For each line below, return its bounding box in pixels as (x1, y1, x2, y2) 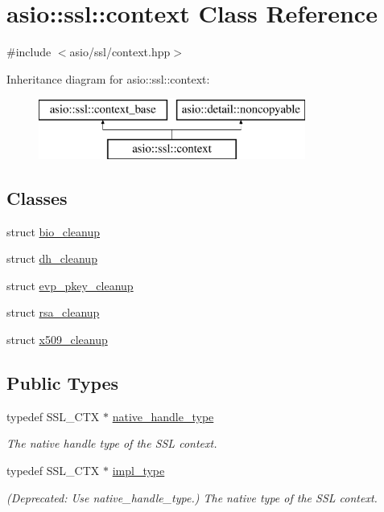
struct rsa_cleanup (6, 304, 100, 321)
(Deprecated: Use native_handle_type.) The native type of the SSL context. (6, 489, 378, 506)
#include (6, 43, 52, 60)
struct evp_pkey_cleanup (6, 276, 134, 293)
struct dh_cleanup (6, 250, 97, 267)
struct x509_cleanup (6, 331, 108, 348)
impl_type (112, 462, 165, 479)
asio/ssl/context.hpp (69, 43, 171, 60)
